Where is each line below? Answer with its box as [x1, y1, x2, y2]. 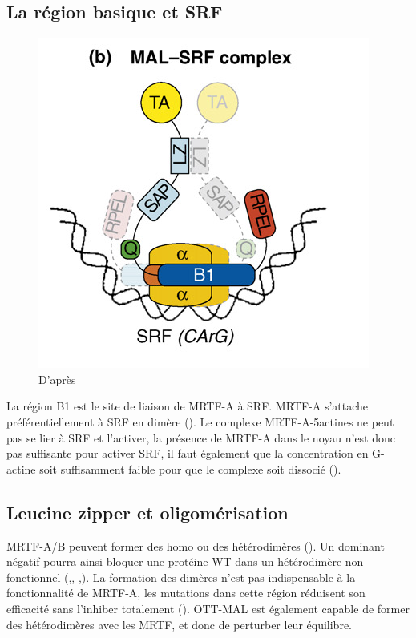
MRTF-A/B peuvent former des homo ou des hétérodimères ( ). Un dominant [6, 537, 385, 554]
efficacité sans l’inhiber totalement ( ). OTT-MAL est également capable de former [6, 600, 410, 616]
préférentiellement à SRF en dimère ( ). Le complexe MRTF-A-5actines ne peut [6, 413, 394, 430]
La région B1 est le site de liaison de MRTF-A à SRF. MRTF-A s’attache [6, 398, 369, 414]
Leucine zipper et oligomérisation [6, 499, 289, 524]
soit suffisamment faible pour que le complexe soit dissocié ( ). [39, 460, 341, 477]
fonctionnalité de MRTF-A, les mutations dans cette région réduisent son [6, 584, 366, 601]
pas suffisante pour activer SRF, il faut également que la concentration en [6, 445, 369, 462]
